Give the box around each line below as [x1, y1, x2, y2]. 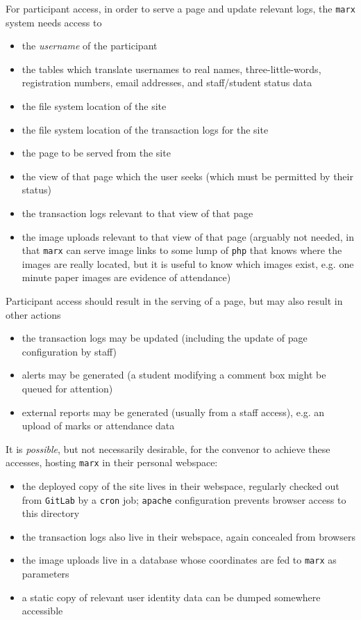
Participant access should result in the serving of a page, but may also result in [6, 294, 343, 308]
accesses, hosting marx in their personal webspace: [6, 455, 218, 470]
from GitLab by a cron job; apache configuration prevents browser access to [22, 492, 346, 507]
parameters [22, 566, 69, 581]
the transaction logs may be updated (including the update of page [22, 331, 308, 345]
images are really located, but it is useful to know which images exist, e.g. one [22, 256, 354, 271]
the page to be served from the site [22, 145, 171, 160]
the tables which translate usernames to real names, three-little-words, [22, 61, 321, 76]
